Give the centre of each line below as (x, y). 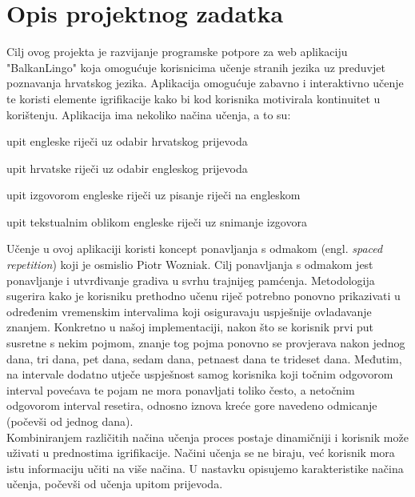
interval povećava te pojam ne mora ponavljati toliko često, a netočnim (181, 389)
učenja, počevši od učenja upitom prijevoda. (115, 484)
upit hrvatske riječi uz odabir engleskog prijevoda (127, 168)
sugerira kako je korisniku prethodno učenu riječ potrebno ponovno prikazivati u (204, 296)
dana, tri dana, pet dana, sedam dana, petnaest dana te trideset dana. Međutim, (204, 358)
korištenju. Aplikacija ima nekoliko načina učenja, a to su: (149, 114)
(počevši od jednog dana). (70, 421)
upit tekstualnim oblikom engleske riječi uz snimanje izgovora (157, 221)
